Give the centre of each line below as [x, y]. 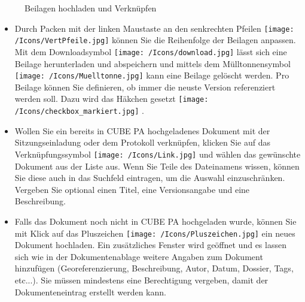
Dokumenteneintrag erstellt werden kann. [90, 292]
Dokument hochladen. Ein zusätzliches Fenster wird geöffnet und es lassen [150, 245]
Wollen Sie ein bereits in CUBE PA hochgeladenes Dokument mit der [142, 130]
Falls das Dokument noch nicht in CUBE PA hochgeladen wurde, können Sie [155, 221]
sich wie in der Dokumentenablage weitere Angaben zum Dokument [139, 256]
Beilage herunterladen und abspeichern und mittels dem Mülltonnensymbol [152, 63]
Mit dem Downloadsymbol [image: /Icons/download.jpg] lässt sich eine [151, 51]
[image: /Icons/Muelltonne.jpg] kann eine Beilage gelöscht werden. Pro [152, 75]
